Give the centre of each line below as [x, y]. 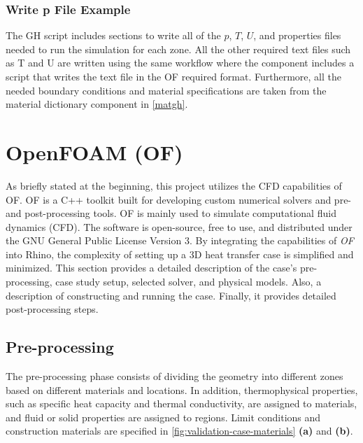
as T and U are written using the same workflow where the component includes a [180, 63]
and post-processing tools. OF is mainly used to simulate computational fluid [171, 213]
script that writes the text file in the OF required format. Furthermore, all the [174, 76]
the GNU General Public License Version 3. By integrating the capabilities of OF [180, 240]
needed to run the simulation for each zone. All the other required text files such [178, 49]
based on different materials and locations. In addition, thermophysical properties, [182, 389]
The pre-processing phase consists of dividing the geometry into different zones [175, 376]
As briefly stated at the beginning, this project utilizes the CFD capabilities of [174, 185]
